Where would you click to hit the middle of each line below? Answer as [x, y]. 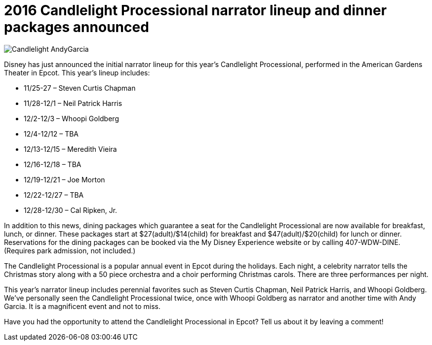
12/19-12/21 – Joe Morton [64, 179]
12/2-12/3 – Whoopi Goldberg [71, 118]
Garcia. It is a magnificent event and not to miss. [82, 306]
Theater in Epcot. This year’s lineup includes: [77, 72]
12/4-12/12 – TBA [51, 134]
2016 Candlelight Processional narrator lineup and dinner [196, 10]
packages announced [77, 27]
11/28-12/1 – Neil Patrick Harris [73, 103]
